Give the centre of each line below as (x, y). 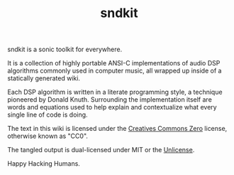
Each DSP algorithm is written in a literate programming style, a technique (115, 92)
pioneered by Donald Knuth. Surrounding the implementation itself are (110, 100)
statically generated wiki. (44, 78)
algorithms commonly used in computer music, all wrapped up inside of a (115, 71)
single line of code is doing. (48, 115)
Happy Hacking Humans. (44, 164)
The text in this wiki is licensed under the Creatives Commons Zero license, (117, 129)
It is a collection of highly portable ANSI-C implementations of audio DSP (114, 63)
